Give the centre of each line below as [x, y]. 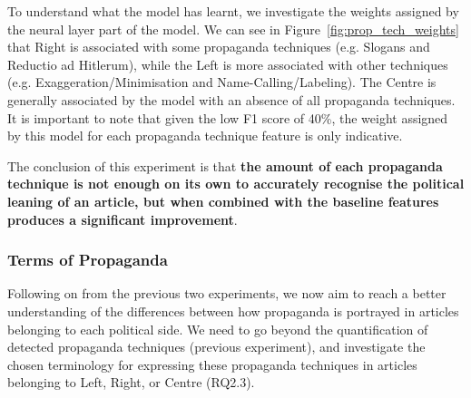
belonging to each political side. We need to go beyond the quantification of [218, 329]
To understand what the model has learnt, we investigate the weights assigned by [233, 11]
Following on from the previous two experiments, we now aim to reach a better [227, 293]
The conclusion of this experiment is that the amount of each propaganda [225, 165]
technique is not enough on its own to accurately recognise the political [236, 184]
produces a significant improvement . [123, 219]
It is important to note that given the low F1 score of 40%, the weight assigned [228, 117]
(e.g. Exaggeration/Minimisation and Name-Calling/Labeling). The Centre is [222, 82]
